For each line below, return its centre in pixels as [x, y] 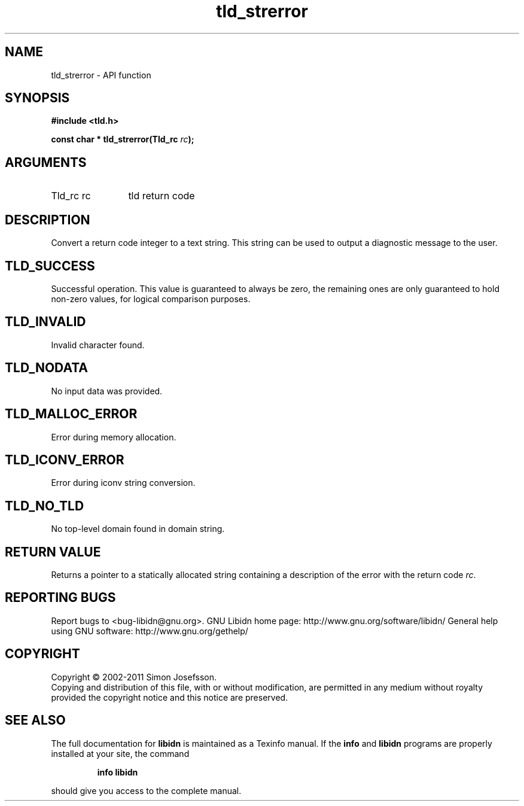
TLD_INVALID [45, 322]
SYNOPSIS [37, 98]
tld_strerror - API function [101, 75]
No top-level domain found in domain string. [138, 529]
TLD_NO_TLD [45, 506]
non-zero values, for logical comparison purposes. [151, 299]
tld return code [162, 196]
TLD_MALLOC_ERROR [71, 414]
